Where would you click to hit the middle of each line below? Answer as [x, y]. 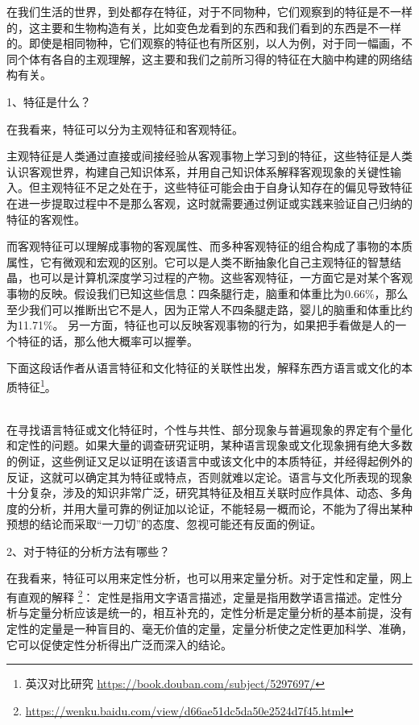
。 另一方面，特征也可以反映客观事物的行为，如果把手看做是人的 [224, 325]
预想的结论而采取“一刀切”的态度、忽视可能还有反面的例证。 [164, 524]
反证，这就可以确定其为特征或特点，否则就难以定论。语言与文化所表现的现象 [209, 476]
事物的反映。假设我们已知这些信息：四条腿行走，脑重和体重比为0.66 [186, 293]
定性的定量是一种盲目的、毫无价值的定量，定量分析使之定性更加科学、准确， [209, 628]
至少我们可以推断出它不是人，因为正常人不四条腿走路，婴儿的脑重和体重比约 [209, 309]
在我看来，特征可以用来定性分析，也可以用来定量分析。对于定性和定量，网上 [209, 578]
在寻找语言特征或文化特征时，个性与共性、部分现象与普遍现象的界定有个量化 [209, 429]
